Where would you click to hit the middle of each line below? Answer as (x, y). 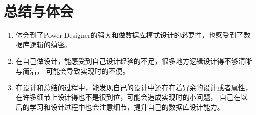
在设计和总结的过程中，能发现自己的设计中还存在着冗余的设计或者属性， (134, 87)
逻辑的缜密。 (50, 44)
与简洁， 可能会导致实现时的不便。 (72, 70)
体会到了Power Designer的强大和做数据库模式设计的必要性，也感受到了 (129, 35)
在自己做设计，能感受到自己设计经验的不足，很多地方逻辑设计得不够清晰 (134, 61)
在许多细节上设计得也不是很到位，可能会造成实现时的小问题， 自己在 (128, 97)
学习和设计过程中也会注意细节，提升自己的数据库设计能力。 (127, 106)
